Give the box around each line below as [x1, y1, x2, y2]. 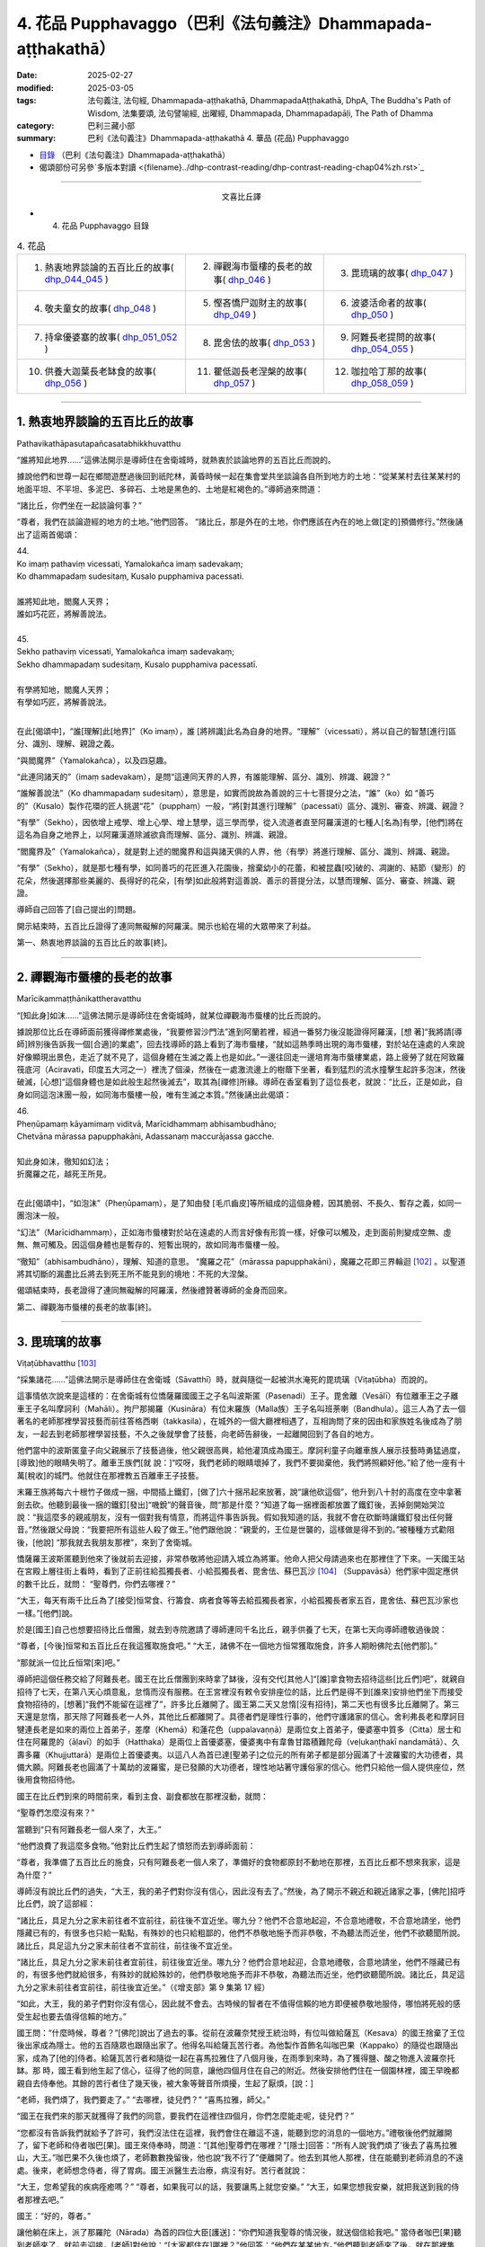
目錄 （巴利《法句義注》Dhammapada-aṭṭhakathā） [39, 149, 231, 160]
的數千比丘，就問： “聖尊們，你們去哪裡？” [16, 1578, 176, 1589]
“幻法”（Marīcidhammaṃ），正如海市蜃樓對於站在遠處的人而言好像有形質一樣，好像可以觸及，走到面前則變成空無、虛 [16, 1227, 452, 1238]
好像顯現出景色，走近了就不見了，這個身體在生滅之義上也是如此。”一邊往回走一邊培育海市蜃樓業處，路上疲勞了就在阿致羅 [16, 1052, 465, 1062]
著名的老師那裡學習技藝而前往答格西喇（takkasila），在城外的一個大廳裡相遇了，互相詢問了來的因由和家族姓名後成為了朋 [16, 1416, 463, 1426]
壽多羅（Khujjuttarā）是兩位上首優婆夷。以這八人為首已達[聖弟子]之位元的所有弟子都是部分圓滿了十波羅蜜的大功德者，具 [16, 1749, 464, 1760]
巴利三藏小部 [87, 120, 135, 130]
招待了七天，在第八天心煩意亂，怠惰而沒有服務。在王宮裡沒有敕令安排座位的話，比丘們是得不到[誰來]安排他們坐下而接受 [16, 1686, 463, 1697]
